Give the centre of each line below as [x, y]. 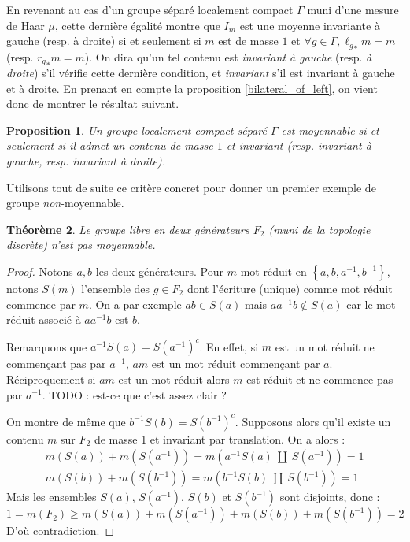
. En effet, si [229, 346]
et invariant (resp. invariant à [299, 145]
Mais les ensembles [52, 497]
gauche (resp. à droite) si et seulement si [104, 41]
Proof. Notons [40, 271]
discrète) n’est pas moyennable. [81, 245]
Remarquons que [47, 346]
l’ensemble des [116, 289]
